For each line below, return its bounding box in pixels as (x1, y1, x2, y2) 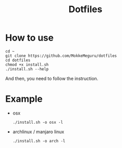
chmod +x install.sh (5, 62, 49, 67)
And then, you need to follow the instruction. (5, 75, 99, 82)
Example (5, 93, 43, 105)
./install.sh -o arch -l (12, 138, 66, 143)
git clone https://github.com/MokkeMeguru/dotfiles (5, 53, 117, 58)
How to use (5, 32, 54, 44)
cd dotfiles (5, 57, 30, 63)
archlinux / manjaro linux (12, 128, 65, 135)
